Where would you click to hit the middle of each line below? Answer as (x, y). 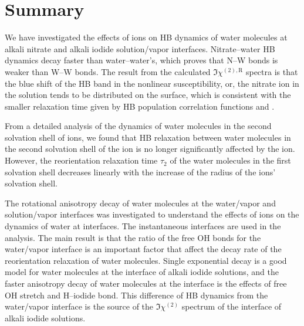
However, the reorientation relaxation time (81, 160)
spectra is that (272, 71)
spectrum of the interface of (232, 306)
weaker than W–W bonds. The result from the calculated (108, 71)
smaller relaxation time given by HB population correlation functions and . (140, 106)
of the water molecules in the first (230, 160)
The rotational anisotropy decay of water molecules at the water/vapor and (140, 203)
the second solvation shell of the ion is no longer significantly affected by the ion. (150, 149)
